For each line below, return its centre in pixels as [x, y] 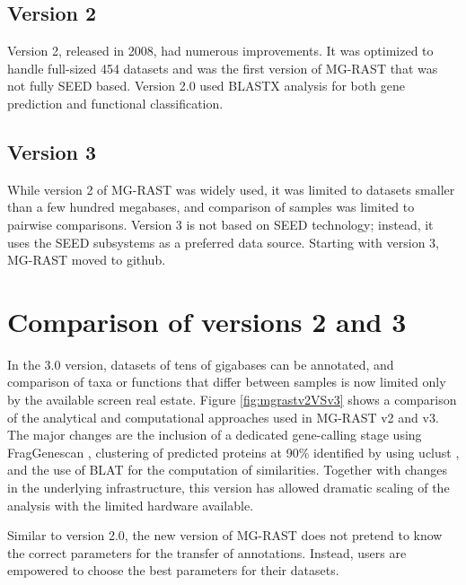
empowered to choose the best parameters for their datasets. [173, 570]
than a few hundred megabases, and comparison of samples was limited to [211, 207]
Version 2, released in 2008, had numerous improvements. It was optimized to [220, 51]
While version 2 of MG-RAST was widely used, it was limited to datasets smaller [231, 189]
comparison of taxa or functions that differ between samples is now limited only [227, 382]
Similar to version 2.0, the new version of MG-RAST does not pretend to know [225, 535]
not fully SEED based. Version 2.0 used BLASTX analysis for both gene [206, 86]
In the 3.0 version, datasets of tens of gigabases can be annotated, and [201, 364]
